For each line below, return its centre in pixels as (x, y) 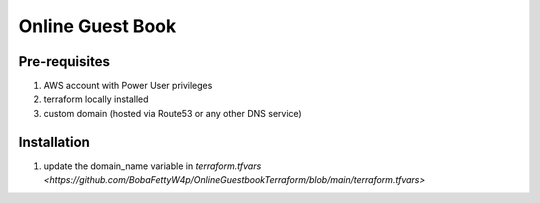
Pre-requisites (64, 61)
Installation (54, 141)
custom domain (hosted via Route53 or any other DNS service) (172, 113)
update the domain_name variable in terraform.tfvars (152, 166)
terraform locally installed (96, 99)
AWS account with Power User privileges (128, 86)
